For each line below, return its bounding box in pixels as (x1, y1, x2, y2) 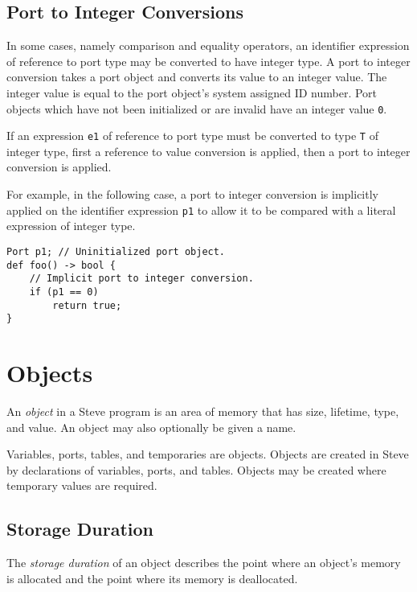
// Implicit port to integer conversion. (29, 273, 254, 285)
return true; (52, 299, 122, 311)
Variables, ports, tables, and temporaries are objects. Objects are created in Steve (6, 446, 409, 462)
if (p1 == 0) (29, 286, 99, 298)
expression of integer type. (6, 217, 136, 234)
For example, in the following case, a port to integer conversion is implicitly (6, 186, 378, 203)
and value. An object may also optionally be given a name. (6, 418, 296, 435)
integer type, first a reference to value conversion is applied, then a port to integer (6, 142, 411, 159)
